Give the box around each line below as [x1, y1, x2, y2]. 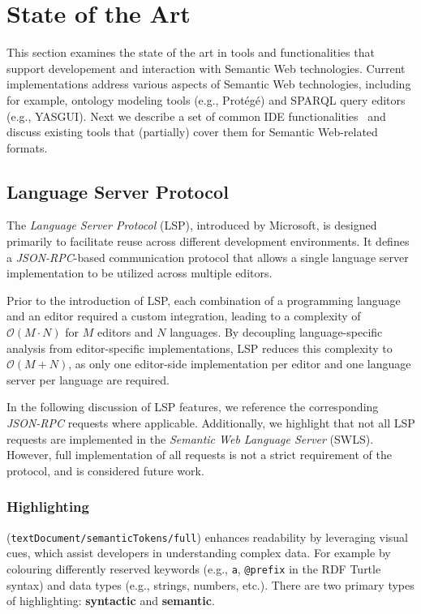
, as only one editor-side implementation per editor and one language [68, 355, 411, 372]
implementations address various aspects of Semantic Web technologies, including [6, 75, 411, 92]
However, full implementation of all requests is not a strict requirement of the [6, 446, 392, 463]
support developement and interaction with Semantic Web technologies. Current [6, 59, 406, 76]
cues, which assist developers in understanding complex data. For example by [6, 544, 391, 561]
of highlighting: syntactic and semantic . [6, 592, 215, 609]
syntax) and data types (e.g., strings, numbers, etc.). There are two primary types [6, 576, 415, 593]
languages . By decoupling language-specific [170, 324, 383, 341]
